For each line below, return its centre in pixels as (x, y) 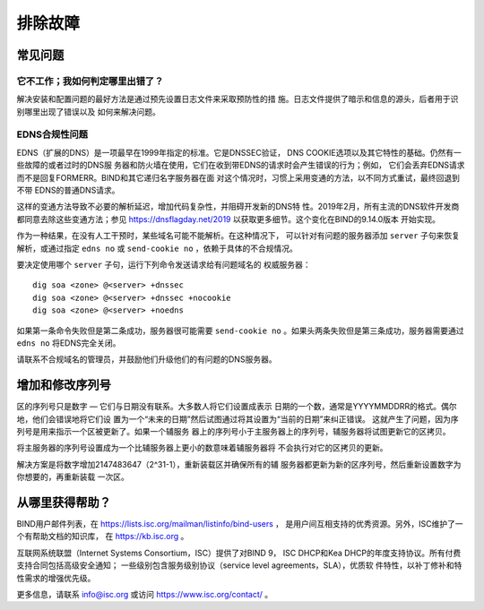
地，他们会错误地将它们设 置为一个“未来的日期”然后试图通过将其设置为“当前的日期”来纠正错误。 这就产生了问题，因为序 (238, 419)
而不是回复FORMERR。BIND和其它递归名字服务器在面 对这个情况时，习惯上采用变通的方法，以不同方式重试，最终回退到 (238, 177)
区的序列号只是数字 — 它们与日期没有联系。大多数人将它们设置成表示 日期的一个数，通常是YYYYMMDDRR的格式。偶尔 (237, 407)
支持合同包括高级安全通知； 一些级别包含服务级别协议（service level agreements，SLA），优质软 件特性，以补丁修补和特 (239, 565)
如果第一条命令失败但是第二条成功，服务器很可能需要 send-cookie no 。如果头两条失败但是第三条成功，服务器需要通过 (240, 331)
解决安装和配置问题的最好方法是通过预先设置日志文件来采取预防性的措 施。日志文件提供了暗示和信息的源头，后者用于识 (238, 99)
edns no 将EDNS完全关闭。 (69, 343)
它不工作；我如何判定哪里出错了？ (90, 81)
